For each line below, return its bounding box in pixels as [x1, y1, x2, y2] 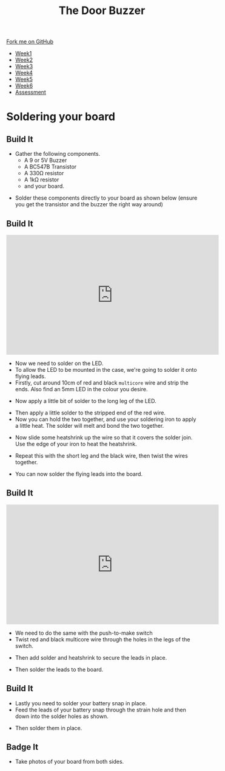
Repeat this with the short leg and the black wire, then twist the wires [15, 452, 188, 459]
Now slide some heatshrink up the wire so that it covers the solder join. [15, 434, 193, 441]
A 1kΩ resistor [24, 176, 59, 183]
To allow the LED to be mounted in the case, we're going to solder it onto [15, 366, 197, 373]
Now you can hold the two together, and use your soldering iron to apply [15, 416, 196, 423]
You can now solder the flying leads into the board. [15, 470, 143, 478]
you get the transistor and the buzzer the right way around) [15, 201, 164, 208]
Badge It [6, 742, 38, 752]
